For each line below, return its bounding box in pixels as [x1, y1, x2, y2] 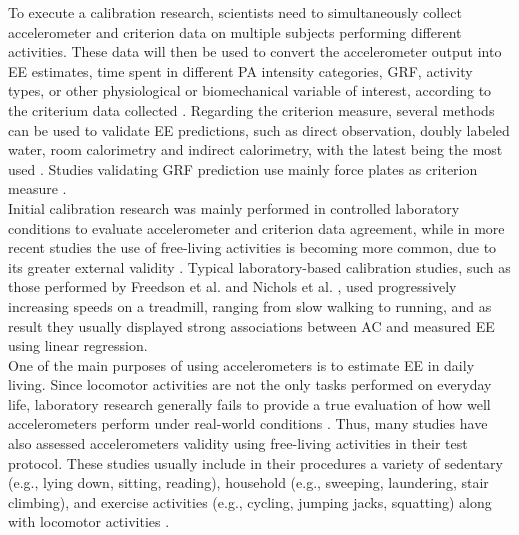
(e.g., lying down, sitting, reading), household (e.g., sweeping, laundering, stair [8, 472, 489, 493]
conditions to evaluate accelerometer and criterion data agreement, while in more [8, 217, 505, 238]
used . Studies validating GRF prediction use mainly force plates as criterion [8, 158, 478, 179]
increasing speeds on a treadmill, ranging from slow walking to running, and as [8, 295, 492, 316]
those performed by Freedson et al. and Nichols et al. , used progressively [8, 276, 457, 297]
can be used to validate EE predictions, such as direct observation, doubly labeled [8, 119, 510, 140]
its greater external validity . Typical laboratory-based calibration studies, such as [8, 256, 511, 277]
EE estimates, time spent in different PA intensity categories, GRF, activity [8, 60, 473, 81]
